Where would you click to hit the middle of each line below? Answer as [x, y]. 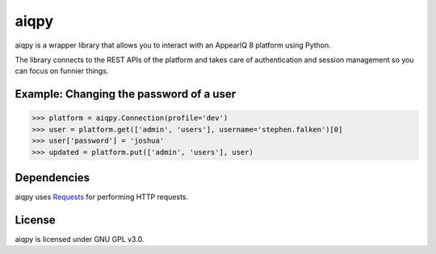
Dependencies [52, 177]
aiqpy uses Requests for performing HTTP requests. [102, 197]
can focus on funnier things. [62, 71]
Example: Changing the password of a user [126, 94]
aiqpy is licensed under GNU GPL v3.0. [80, 239]
